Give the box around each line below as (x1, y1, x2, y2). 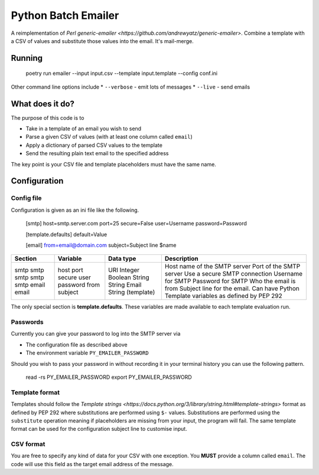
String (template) (108, 288, 155, 296)
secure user (57, 273, 91, 281)
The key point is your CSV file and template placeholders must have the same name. (11, 160, 217, 168)
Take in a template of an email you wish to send (25, 125, 142, 132)
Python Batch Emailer (11, 9, 119, 22)
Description (164, 254, 198, 263)
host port (57, 266, 83, 274)
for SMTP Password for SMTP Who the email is (164, 277, 296, 286)
